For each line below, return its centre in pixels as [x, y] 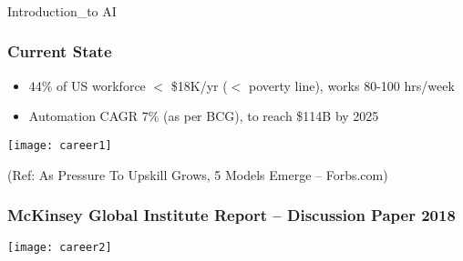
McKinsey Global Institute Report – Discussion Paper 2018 [231, 215]
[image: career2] [60, 248]
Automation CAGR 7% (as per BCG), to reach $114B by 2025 [204, 116]
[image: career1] [60, 145]
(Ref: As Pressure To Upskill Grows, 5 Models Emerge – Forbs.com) [198, 174]
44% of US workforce [87, 85]
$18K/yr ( [199, 85]
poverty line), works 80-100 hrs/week [352, 85]
